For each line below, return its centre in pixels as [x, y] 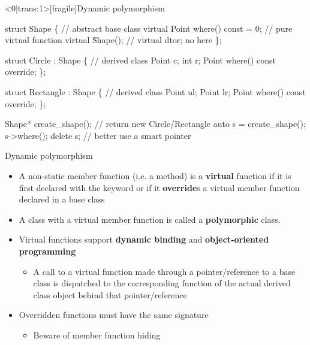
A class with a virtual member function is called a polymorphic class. [150, 219]
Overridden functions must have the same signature [114, 315]
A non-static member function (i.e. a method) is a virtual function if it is [155, 175]
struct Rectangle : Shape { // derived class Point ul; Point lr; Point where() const [155, 91]
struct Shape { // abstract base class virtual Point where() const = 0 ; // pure [149, 28]
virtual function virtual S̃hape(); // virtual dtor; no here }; [113, 40]
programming [47, 251]
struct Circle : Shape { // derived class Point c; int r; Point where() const [140, 60]
